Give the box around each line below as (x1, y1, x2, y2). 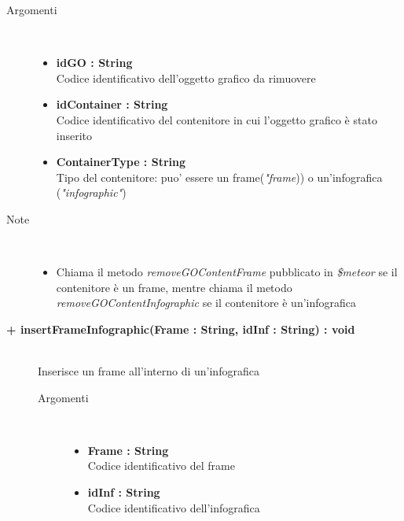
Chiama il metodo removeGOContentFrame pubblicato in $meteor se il (56, 264, 398, 280)
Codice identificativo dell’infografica (87, 499, 260, 515)
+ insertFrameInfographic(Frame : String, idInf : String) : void (6, 320, 355, 337)
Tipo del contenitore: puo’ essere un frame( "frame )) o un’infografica (56, 168, 383, 185)
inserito (56, 127, 93, 143)
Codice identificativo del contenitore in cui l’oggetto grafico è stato (56, 111, 377, 127)
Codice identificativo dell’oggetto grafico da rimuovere (56, 69, 316, 86)
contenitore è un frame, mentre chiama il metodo (56, 279, 292, 295)
